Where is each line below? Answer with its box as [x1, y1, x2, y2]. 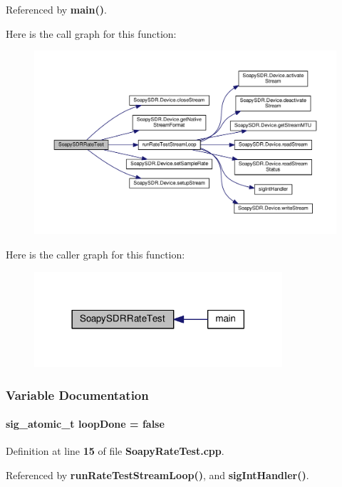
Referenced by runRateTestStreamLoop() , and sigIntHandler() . [6, 468, 309, 483]
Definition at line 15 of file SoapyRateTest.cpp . [6, 443, 224, 458]
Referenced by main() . [6, 2, 107, 16]
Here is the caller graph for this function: [6, 246, 185, 261]
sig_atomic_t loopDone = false [6, 416, 165, 431]
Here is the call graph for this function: [6, 26, 177, 41]
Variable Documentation [6, 386, 149, 403]
